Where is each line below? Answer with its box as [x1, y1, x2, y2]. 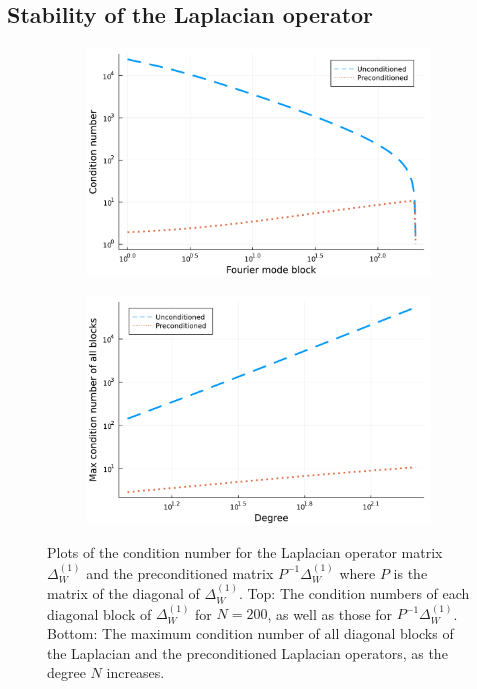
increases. [106, 662, 165, 683]
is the [393, 562, 428, 583]
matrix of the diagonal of [47, 583, 200, 604]
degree [47, 662, 86, 683]
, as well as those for [267, 603, 393, 624]
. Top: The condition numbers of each [239, 583, 470, 604]
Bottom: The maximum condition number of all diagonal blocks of [47, 623, 454, 644]
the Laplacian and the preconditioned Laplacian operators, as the [47, 642, 448, 663]
